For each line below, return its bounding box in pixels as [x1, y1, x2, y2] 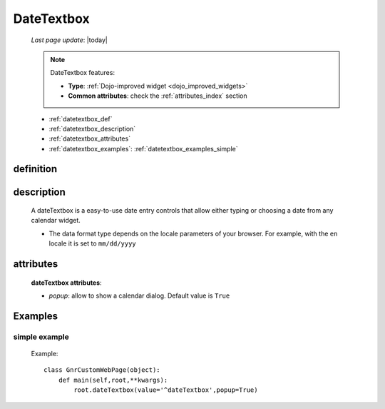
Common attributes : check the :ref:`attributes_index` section [68, 91, 247, 100]
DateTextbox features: [50, 69, 115, 77]
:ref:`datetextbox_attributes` [48, 134, 131, 143]
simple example [13, 332, 69, 342]
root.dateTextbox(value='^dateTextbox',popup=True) [73, 386, 258, 394]
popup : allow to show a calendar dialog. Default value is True [48, 291, 230, 300]
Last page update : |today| [31, 36, 108, 44]
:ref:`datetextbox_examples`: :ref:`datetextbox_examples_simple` [48, 144, 238, 153]
